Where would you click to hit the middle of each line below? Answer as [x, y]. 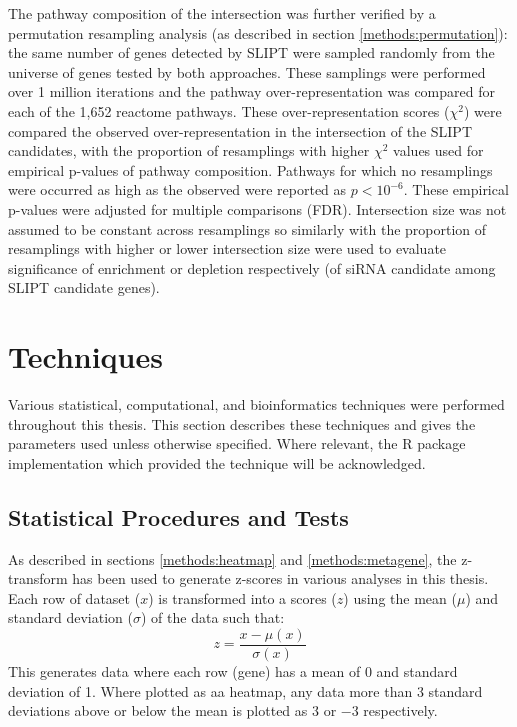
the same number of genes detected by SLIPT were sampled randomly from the [251, 52]
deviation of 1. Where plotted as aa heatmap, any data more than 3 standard [245, 690]
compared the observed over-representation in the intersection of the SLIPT [240, 130]
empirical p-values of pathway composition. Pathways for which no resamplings [250, 169]
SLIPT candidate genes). [84, 287]
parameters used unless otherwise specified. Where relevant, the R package [237, 443]
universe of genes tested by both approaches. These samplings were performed [247, 71]
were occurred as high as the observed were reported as [177, 189]
